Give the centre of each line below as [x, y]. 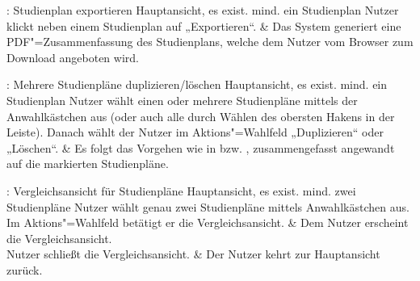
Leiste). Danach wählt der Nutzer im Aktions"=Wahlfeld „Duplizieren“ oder [195, 132]
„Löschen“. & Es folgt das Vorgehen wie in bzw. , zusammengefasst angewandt [201, 147]
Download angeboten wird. [73, 57]
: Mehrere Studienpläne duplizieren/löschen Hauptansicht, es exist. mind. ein [197, 84]
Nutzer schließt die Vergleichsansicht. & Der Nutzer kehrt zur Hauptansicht [193, 254]
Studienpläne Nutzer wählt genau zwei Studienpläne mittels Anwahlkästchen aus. [208, 206]
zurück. [25, 269]
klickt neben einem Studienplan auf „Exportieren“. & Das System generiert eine [204, 25]
